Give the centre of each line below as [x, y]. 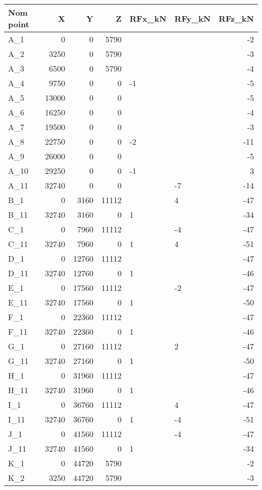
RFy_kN [192, 18]
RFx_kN [148, 18]
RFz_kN [236, 18]
